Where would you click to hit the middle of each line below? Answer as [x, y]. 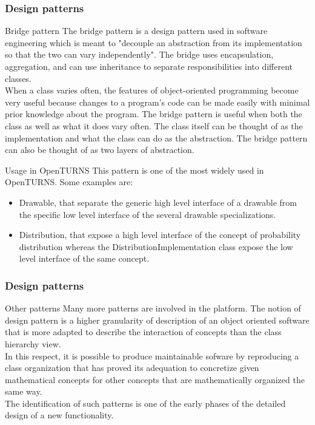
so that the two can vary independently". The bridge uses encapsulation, [139, 54]
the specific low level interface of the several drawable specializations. [148, 214]
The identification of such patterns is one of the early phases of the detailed [145, 403]
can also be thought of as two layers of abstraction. [100, 150]
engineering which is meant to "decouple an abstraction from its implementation [154, 42]
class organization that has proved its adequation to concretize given [132, 368]
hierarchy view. [33, 343]
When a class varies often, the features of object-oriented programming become [152, 90]
